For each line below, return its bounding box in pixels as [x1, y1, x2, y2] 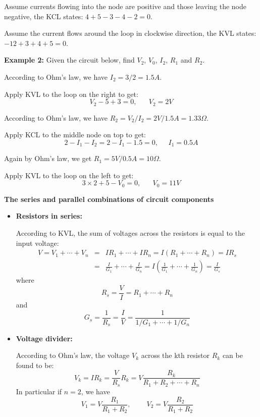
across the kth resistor [141, 350, 210, 360]
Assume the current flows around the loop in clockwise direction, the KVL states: [4, 28, 256, 38]
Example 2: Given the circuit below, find [4, 55, 135, 65]
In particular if [16, 386, 62, 396]
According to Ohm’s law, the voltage [16, 350, 130, 360]
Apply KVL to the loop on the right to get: [4, 88, 138, 99]
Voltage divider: [16, 333, 73, 343]
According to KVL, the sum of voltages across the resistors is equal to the [16, 228, 245, 238]
